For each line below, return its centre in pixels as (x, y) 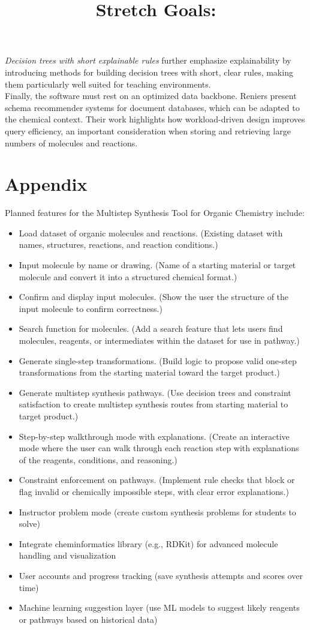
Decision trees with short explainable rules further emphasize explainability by (148, 60)
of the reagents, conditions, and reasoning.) (98, 459)
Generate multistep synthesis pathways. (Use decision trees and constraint (155, 392)
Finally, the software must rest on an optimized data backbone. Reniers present (151, 96)
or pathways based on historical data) (88, 619)
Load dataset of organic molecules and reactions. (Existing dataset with (151, 232)
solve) (29, 523)
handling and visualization (67, 555)
